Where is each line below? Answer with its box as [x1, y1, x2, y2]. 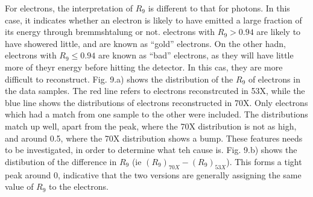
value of [5, 180, 34, 193]
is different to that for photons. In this [148, 2, 290, 14]
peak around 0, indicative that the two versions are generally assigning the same [5, 168, 302, 181]
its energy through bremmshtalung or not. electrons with [5, 25, 215, 38]
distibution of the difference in [5, 155, 117, 167]
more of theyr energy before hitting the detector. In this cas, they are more [5, 60, 283, 73]
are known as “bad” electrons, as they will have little [98, 49, 294, 61]
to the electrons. [49, 180, 109, 193]
